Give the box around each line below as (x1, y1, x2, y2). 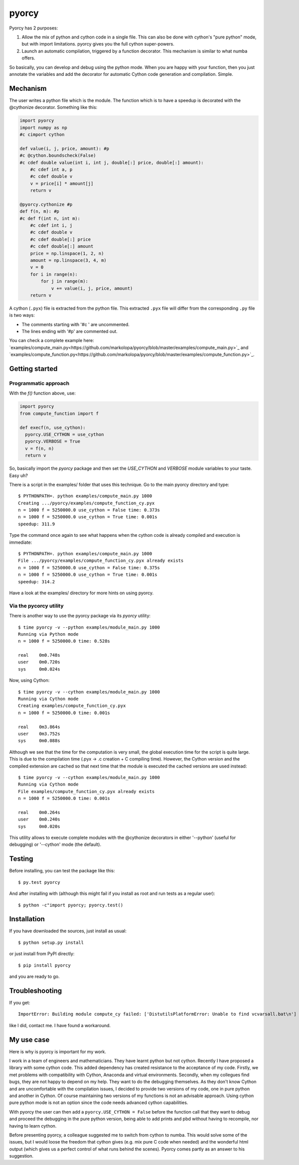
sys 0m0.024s (18, 666, 60, 672)
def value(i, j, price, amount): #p (19, 145, 110, 151)
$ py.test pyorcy (18, 879, 60, 885)
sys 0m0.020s (18, 823, 60, 829)
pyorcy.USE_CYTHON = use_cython (25, 431, 104, 437)
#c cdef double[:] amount (30, 244, 94, 249)
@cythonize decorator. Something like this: (9, 104, 98, 110)
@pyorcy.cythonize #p (19, 201, 73, 207)
